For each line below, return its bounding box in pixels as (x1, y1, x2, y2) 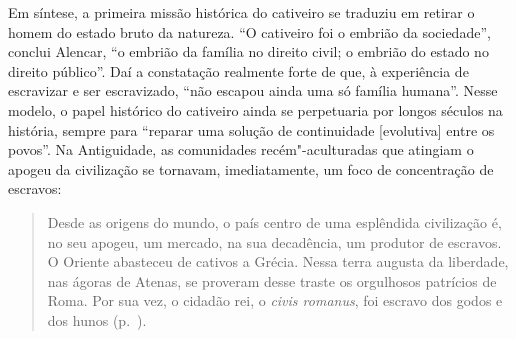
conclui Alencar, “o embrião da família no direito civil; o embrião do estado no (8, 41, 489, 62)
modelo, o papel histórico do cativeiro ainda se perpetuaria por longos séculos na (8, 99, 503, 120)
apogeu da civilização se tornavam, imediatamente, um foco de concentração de (8, 158, 494, 179)
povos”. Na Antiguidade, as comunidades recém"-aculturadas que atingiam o (8, 139, 474, 160)
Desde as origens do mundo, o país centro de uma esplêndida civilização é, (47, 211, 502, 232)
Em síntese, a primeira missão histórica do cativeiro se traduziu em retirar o (8, 2, 475, 22)
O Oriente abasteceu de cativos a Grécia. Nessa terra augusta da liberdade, (47, 251, 509, 272)
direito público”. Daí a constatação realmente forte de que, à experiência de (8, 60, 469, 81)
